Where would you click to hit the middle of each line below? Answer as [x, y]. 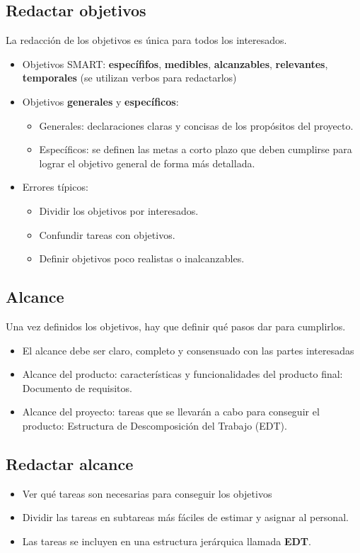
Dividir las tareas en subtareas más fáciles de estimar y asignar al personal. [185, 517]
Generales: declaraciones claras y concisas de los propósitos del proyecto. [196, 125]
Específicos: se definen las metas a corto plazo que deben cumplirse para [196, 149]
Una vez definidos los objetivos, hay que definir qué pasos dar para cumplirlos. [176, 326]
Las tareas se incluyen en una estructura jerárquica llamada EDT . [167, 541]
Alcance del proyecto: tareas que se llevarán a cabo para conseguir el [171, 412]
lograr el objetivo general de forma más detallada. [147, 163]
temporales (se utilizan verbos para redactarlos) [129, 78]
